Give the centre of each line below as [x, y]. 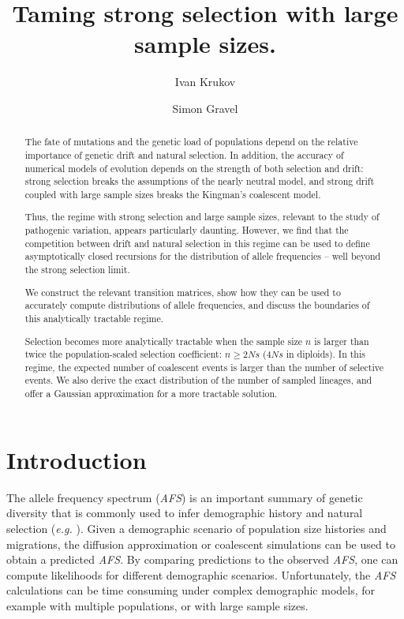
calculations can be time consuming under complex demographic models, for [191, 590]
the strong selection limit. [77, 270]
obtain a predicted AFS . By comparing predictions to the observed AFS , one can [202, 559]
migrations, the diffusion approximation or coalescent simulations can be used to [201, 544]
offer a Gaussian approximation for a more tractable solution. [151, 394]
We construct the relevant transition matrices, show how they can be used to [183, 292]
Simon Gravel [205, 108]
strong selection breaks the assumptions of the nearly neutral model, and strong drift [200, 181]
